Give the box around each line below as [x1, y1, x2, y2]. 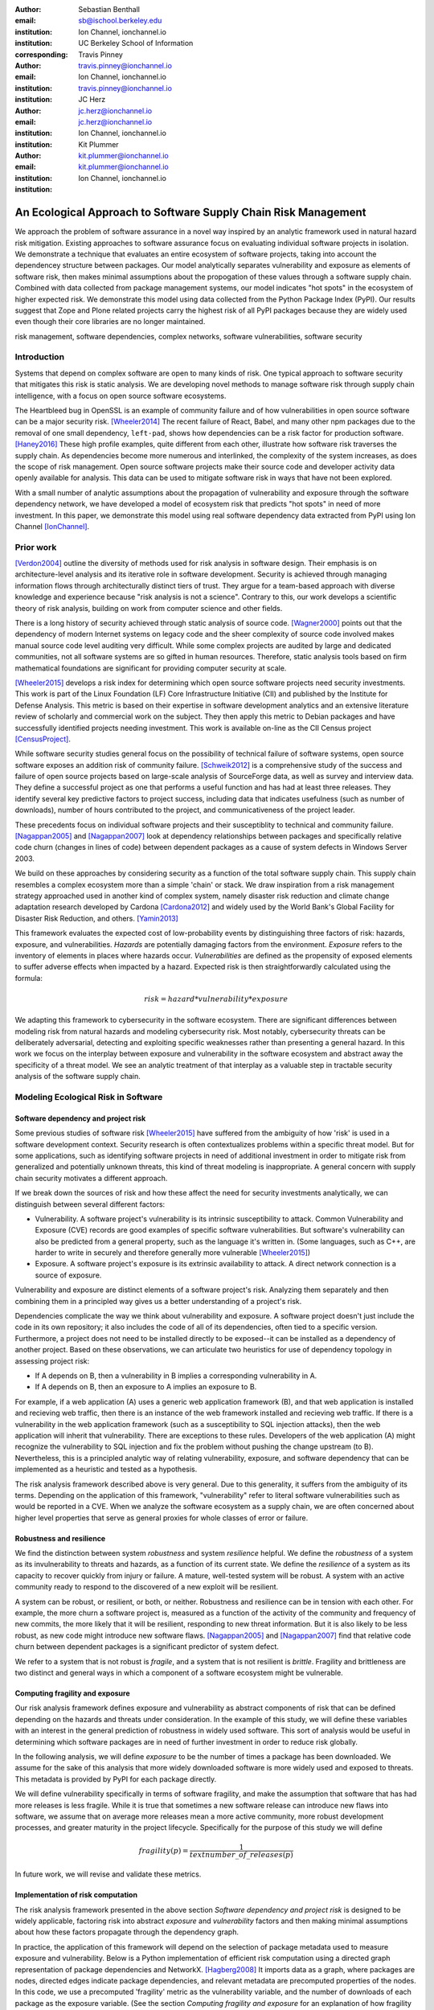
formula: [14, 973, 43, 982]
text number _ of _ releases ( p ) [189, 1850, 293, 1860]
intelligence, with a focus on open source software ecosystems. [14, 391, 227, 400]
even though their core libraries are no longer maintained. [14, 317, 206, 326]
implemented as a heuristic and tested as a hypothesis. [14, 1464, 198, 1475]
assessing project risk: [14, 1356, 90, 1366]
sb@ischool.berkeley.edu [78, 16, 162, 26]
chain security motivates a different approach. [14, 1173, 168, 1183]
